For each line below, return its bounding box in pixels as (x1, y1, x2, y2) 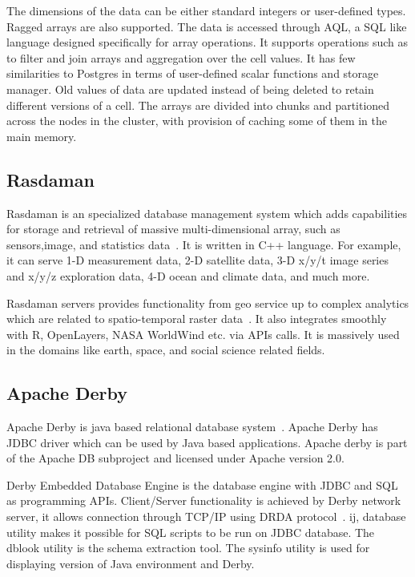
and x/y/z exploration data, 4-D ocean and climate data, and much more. (6, 267, 370, 284)
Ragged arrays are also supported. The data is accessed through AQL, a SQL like (6, 18, 407, 34)
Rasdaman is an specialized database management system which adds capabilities (6, 204, 408, 221)
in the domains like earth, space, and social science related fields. (6, 341, 325, 358)
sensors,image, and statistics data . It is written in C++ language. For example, (6, 236, 401, 252)
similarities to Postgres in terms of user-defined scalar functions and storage (6, 65, 379, 82)
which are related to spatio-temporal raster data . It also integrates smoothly (6, 310, 387, 327)
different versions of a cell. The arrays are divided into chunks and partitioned (6, 96, 390, 113)
